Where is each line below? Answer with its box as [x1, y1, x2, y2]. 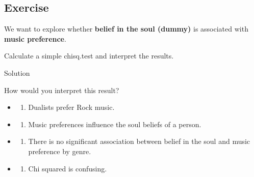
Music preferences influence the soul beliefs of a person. [28, 119, 201, 129]
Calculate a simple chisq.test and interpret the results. [4, 50, 174, 61]
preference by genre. [28, 145, 91, 156]
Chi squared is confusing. [28, 163, 107, 173]
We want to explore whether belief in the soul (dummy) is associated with [4, 23, 248, 34]
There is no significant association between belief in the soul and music [28, 136, 250, 146]
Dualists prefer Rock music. [28, 102, 115, 112]
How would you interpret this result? [4, 84, 119, 95]
